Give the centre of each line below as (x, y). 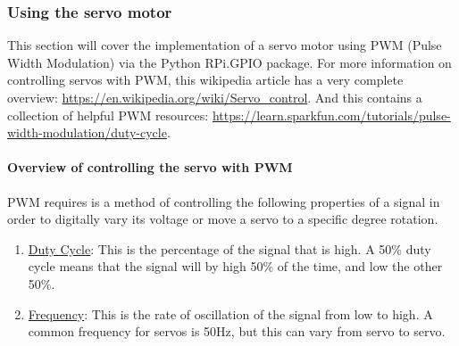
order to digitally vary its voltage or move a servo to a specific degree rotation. (223, 219)
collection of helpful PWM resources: (108, 115)
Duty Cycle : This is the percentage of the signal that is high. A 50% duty (229, 248)
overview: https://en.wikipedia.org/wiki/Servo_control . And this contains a (215, 97)
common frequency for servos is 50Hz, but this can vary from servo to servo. (237, 331)
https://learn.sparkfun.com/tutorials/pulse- (331, 115)
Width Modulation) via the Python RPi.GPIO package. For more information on (229, 62)
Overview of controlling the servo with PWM (150, 167)
